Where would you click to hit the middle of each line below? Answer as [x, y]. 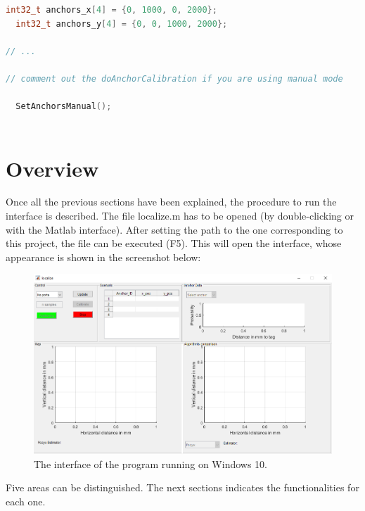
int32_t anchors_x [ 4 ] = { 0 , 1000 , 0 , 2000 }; [111, 10]
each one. [26, 501]
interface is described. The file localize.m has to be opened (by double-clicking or [180, 216]
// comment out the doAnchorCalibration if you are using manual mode [174, 78]
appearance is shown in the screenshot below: [103, 257]
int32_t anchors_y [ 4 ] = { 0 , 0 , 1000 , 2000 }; [122, 24]
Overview [52, 168]
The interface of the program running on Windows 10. [151, 463]
